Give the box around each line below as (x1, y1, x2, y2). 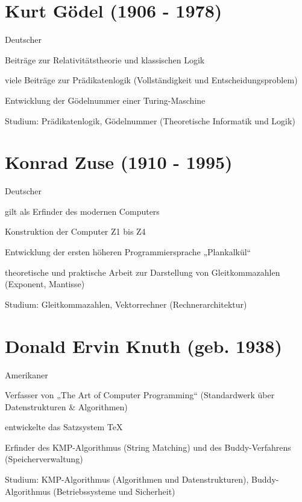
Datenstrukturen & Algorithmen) (5, 400, 128, 413)
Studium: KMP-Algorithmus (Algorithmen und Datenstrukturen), (5, 473, 249, 486)
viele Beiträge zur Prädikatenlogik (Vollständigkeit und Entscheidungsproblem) (5, 74, 298, 86)
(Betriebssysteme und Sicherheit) (53, 485, 175, 497)
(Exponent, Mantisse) (5, 278, 85, 290)
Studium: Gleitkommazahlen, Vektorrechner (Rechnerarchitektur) (5, 297, 247, 310)
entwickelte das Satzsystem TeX (5, 421, 123, 433)
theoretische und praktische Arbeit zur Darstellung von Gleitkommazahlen (5, 265, 280, 278)
